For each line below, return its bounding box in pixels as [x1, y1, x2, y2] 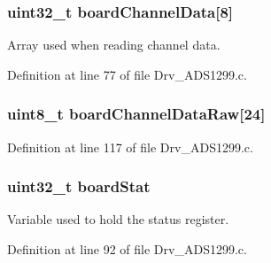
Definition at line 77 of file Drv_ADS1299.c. [7, 65, 247, 83]
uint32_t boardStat [7, 175, 151, 197]
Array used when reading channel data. [7, 35, 221, 54]
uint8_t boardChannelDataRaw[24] [7, 103, 266, 125]
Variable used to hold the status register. [7, 210, 229, 228]
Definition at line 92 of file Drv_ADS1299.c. [7, 240, 247, 259]
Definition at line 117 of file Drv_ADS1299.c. [7, 137, 253, 156]
